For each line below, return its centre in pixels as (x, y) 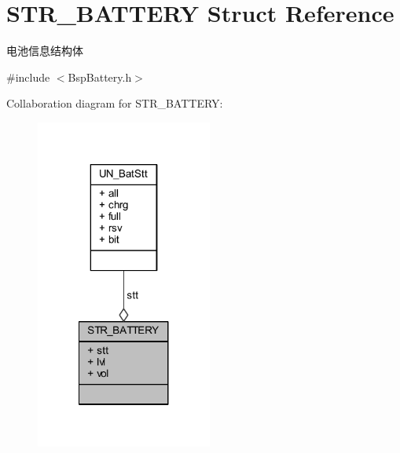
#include (28, 77)
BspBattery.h (100, 77)
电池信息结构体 (45, 51)
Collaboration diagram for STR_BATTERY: (115, 103)
